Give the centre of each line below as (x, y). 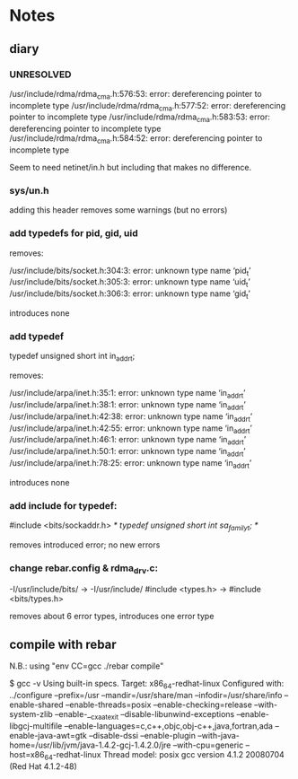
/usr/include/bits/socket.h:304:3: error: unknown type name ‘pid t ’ (130, 271)
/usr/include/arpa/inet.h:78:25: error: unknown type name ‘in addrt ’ (131, 464)
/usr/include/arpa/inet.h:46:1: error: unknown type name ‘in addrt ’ (128, 441)
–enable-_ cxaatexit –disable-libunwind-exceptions (145, 715)
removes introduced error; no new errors (85, 545)
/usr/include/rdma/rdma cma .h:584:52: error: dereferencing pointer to (136, 140)
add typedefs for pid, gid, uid (74, 233)
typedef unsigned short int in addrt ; (72, 357)
